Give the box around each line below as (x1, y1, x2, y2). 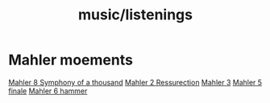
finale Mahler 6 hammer (8, 86, 88, 96)
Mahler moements (8, 51, 133, 69)
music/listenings (77, 6, 193, 24)
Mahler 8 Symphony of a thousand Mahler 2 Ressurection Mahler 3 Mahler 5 (8, 77, 263, 87)
